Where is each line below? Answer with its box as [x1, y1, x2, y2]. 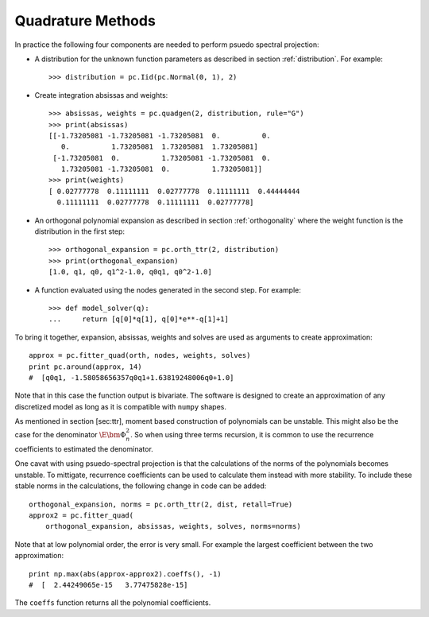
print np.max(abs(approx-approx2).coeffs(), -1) [29, 569, 222, 578]
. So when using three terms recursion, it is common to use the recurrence [129, 430, 374, 440]
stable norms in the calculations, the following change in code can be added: [14, 481, 267, 491]
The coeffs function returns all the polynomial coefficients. [14, 598, 211, 607]
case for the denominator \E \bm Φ [14, 430, 126, 440]
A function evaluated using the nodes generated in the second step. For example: [34, 285, 301, 294]
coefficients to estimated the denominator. [14, 444, 154, 454]
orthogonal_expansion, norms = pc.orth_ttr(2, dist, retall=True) [29, 499, 293, 509]
